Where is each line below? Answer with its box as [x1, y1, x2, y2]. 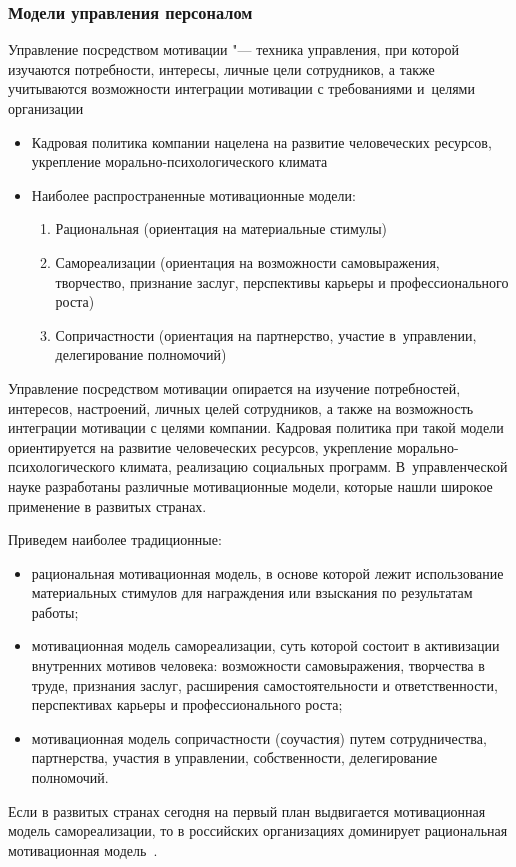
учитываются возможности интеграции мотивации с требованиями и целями [8, 78, 475, 99]
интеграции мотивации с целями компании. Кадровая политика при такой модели [8, 417, 504, 438]
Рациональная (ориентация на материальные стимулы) [55, 218, 388, 239]
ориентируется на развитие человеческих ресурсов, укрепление [8, 436, 393, 457]
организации [8, 98, 84, 118]
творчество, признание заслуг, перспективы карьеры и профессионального [55, 271, 509, 292]
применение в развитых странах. [8, 495, 207, 516]
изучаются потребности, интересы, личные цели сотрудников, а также [8, 58, 435, 79]
